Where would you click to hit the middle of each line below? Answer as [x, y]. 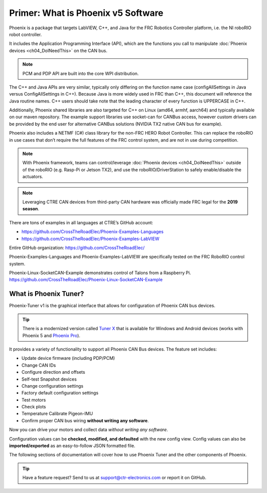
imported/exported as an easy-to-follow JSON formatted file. [72, 446]
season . [31, 209]
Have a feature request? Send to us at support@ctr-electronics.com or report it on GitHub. [114, 478]
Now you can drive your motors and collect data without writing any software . [89, 430]
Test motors [34, 400]
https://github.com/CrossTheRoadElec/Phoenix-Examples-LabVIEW [90, 239]
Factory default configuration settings [60, 393]
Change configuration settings [52, 386]
